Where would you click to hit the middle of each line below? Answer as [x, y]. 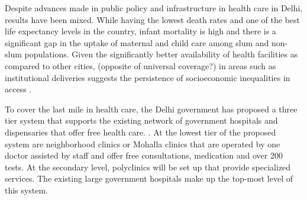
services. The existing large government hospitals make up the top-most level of [149, 178]
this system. [26, 190]
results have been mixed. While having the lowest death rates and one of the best [152, 19]
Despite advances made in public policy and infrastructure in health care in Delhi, [154, 8]
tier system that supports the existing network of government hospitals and [141, 120]
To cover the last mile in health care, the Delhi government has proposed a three [151, 109]
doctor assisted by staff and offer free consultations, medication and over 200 [144, 155]
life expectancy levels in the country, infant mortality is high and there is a [140, 31]
